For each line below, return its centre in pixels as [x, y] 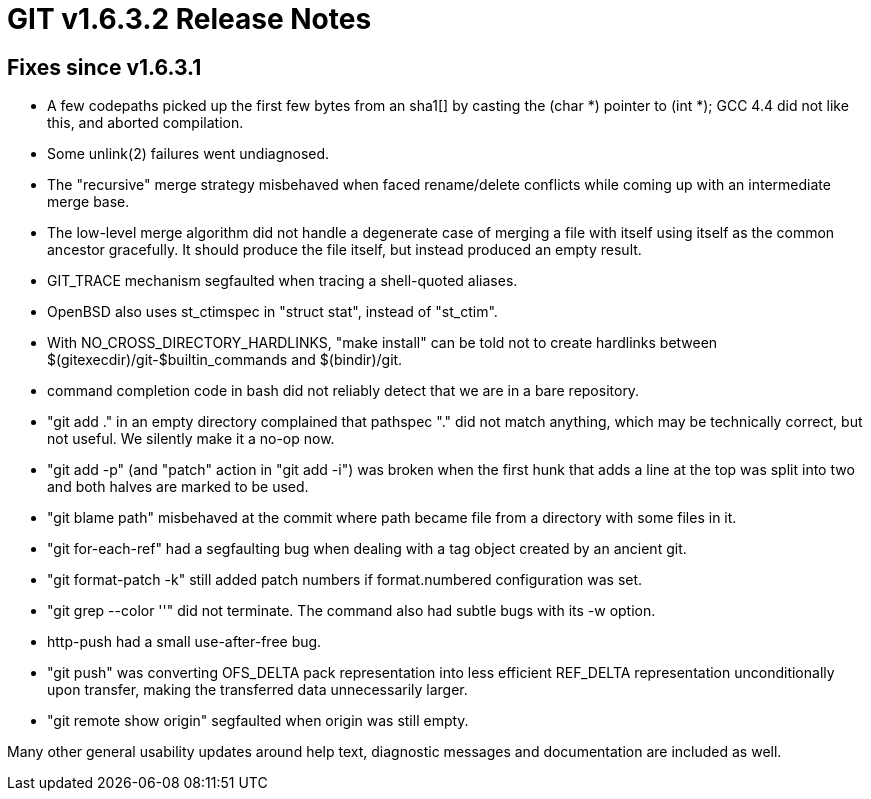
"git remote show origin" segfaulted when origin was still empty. [258, 721]
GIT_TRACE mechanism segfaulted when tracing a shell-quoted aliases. [282, 281]
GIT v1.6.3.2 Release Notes [189, 19]
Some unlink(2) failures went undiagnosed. [188, 154]
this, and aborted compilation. [145, 123]
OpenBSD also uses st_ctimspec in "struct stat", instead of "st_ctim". [272, 312]
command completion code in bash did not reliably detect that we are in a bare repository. [343, 391]
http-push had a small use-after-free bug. [184, 642]
